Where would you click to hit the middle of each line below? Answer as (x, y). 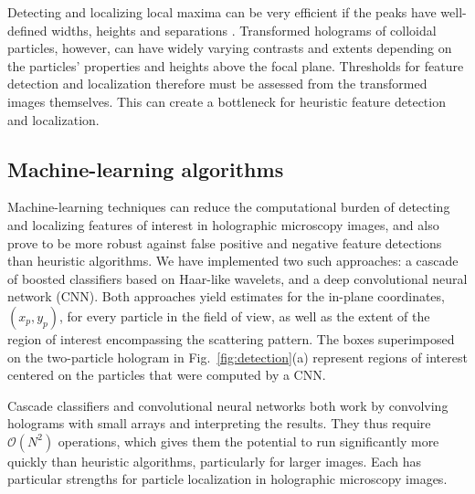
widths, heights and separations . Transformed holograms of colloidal (244, 30)
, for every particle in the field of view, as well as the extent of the (245, 315)
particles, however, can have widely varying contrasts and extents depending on (230, 48)
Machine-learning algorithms (146, 168)
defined (27, 30)
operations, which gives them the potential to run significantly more (248, 441)
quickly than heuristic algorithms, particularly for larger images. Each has (215, 461)
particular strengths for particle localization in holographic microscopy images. (227, 479)
